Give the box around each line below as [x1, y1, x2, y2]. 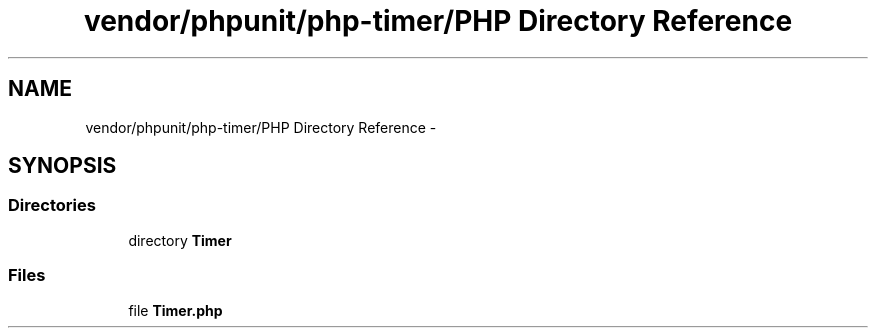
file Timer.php [128, 301, 223, 319]
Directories [8, 195, 96, 216]
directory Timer [128, 231, 232, 249]
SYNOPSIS [8, 153, 117, 179]
